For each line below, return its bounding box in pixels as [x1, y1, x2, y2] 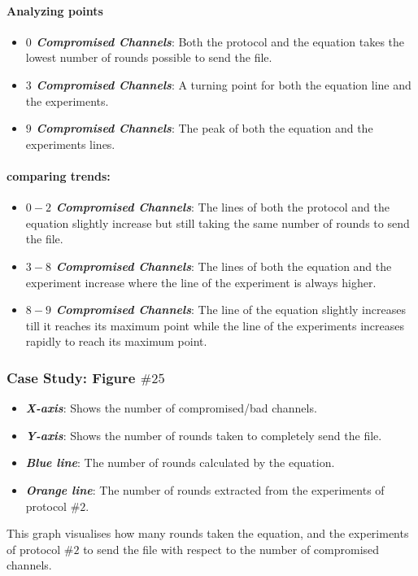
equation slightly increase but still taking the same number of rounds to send [25, 214, 410, 231]
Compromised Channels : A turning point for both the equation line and [36, 76, 411, 93]
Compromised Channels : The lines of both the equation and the [55, 257, 392, 274]
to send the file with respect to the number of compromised [83, 540, 380, 557]
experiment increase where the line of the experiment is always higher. [25, 273, 377, 290]
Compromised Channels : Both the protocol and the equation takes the [36, 33, 405, 50]
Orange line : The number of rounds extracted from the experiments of [25, 481, 385, 498]
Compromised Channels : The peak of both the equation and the [36, 120, 373, 137]
